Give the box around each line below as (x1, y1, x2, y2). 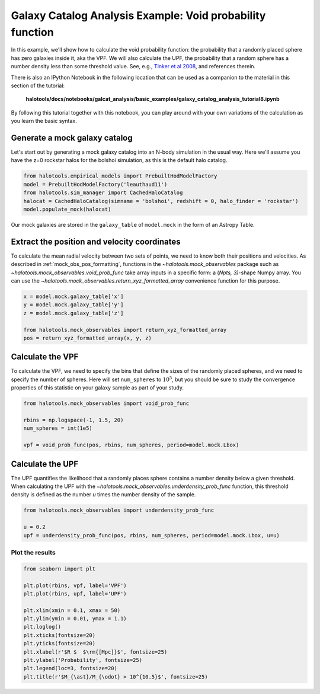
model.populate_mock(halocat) (23, 205, 111, 213)
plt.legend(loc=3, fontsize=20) (23, 665, 118, 672)
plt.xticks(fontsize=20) (23, 632, 96, 638)
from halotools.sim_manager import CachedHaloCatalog (23, 189, 183, 196)
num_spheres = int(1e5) (23, 425, 93, 432)
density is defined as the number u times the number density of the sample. (11, 491, 196, 498)
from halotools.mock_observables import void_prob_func (23, 400, 190, 407)
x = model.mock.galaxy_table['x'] (23, 293, 124, 300)
